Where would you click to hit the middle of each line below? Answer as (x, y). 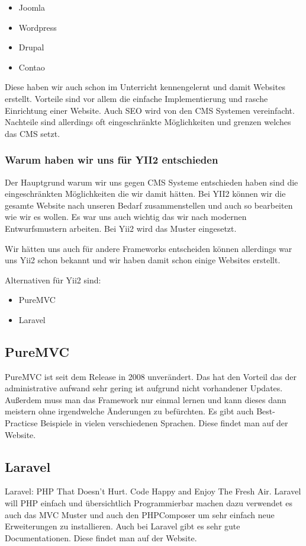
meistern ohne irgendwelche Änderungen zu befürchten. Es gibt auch (129, 411)
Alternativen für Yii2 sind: (53, 280)
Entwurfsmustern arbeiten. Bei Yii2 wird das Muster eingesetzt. (121, 228)
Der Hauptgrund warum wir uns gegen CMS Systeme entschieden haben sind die (152, 182)
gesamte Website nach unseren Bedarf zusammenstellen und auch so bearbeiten (149, 205)
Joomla (32, 7)
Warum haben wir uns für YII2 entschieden (112, 160)
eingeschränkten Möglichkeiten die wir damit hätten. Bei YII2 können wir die (145, 194)
